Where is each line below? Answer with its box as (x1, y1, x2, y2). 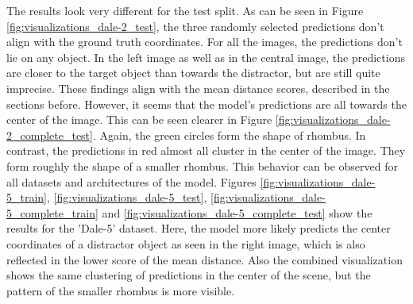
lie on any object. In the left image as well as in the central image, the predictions (6, 48, 405, 65)
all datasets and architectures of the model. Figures (6, 173, 257, 190)
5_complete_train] (6, 204, 98, 221)
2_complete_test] (6, 126, 93, 143)
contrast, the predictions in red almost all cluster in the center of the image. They (6, 142, 406, 159)
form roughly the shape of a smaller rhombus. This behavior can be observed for (6, 157, 399, 174)
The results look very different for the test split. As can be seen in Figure (6, 2, 364, 18)
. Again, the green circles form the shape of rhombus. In (92, 126, 366, 143)
